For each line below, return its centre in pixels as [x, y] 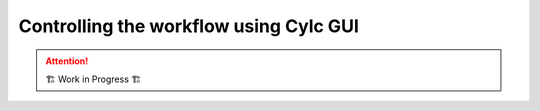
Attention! [67, 61]
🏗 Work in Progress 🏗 [93, 79]
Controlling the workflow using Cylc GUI [188, 26]
